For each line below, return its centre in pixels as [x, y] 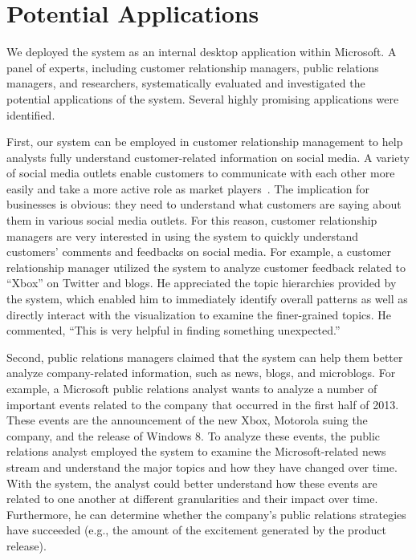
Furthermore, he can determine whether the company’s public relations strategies [206, 514]
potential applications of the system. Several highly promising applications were [203, 98]
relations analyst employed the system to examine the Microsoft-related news [196, 451]
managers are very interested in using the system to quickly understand [183, 235]
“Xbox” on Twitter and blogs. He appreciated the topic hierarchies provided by [202, 283]
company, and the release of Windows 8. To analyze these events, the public [194, 435]
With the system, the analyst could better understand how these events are [192, 483]
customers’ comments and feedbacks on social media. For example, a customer [199, 252]
